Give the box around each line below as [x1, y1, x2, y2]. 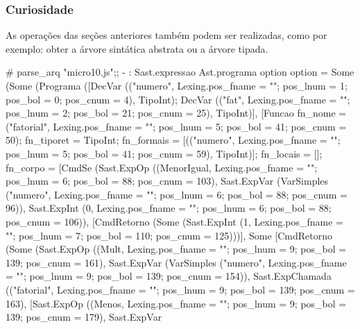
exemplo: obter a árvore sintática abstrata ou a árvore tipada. [6, 41, 268, 56]
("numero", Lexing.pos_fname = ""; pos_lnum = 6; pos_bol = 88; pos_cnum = [6, 187, 348, 201]
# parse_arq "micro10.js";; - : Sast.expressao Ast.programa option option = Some [6, 65, 354, 79]
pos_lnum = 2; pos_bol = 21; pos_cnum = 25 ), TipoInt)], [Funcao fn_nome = [6, 106, 347, 120]
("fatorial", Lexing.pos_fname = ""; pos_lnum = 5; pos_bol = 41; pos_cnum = [6, 119, 347, 133]
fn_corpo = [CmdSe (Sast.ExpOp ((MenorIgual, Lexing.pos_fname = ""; [6, 160, 318, 174]
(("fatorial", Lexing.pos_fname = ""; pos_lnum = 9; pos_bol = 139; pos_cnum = [6, 282, 355, 296]
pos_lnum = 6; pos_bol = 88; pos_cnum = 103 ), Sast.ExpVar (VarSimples [6, 174, 329, 188]
